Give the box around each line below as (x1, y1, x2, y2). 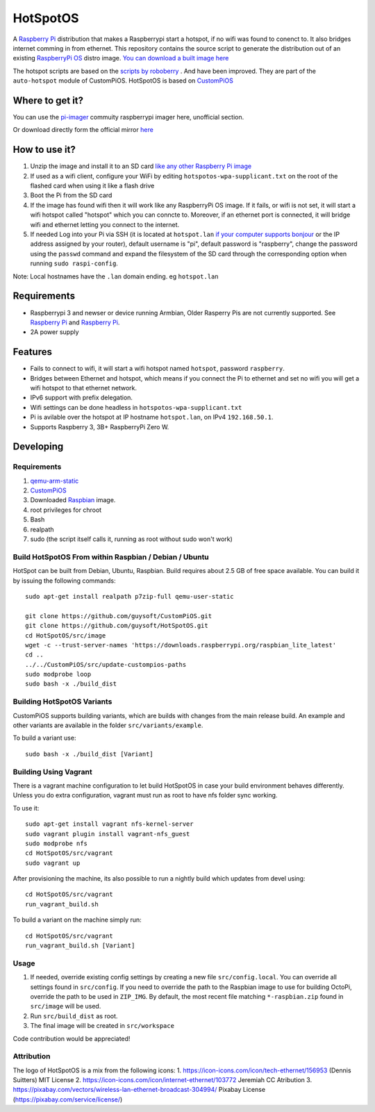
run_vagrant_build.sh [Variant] (25, 942, 135, 949)
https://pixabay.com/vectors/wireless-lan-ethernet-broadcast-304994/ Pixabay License (12, 1086, 266, 1094)
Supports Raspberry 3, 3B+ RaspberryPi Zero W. (30, 422, 169, 431)
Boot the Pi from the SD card (30, 191, 112, 199)
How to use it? (12, 144, 76, 156)
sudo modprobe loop (25, 670, 92, 679)
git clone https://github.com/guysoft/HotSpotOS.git (25, 622, 208, 630)
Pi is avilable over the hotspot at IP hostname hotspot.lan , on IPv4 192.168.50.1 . (30, 413, 274, 422)
